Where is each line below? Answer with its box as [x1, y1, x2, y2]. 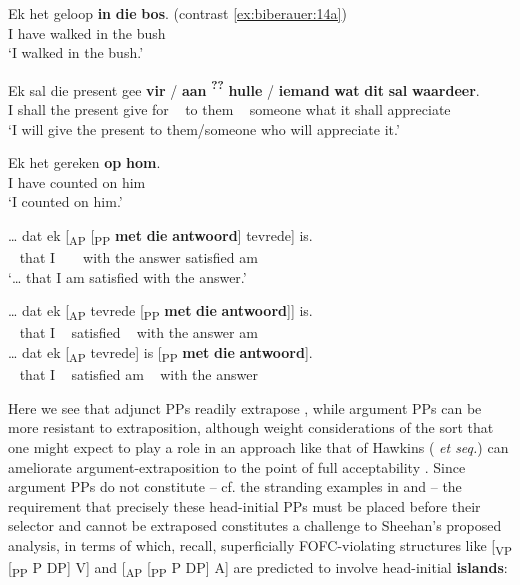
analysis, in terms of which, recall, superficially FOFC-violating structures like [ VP [8, 534, 512, 558]
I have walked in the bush [8, 22, 166, 43]
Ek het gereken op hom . [8, 152, 161, 173]
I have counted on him [8, 171, 146, 192]
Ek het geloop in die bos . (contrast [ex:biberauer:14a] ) [8, 3, 347, 23]
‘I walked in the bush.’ [8, 42, 144, 63]
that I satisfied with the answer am [19, 322, 258, 343]
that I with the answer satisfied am [19, 247, 258, 268]
